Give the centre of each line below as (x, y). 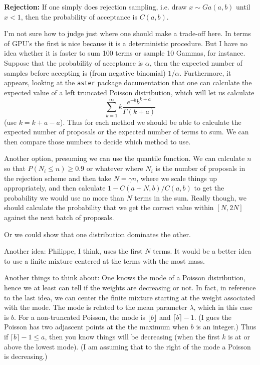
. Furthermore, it (205, 72)
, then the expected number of (196, 62)
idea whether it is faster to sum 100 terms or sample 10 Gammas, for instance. (125, 53)
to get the (209, 188)
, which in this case (223, 307)
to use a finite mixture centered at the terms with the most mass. (104, 260)
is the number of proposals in (200, 168)
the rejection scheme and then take (58, 178)
